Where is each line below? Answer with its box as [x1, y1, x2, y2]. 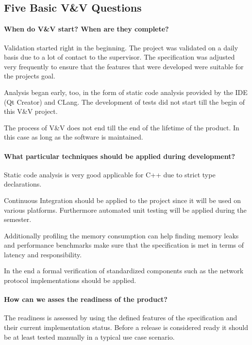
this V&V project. [4, 106, 58, 116]
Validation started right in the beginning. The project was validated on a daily [4, 42, 238, 52]
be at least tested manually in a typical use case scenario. [4, 331, 175, 342]
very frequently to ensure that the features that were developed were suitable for [4, 61, 244, 71]
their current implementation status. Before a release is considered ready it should [4, 322, 248, 332]
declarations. [4, 179, 42, 189]
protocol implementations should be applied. [4, 275, 136, 285]
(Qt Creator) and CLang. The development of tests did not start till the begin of [4, 96, 245, 107]
